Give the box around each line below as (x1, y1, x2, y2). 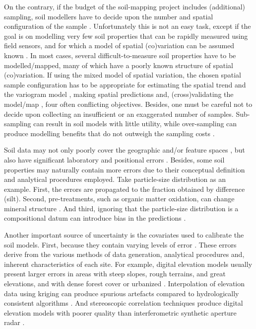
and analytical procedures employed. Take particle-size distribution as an (4, 174, 226, 184)
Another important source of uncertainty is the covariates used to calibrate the (4, 230, 244, 240)
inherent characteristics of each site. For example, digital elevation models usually (4, 258, 253, 269)
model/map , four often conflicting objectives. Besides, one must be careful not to (4, 98, 253, 109)
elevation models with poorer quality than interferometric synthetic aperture (4, 307, 237, 318)
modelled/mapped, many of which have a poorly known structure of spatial (4, 60, 233, 70)
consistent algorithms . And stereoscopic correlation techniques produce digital (4, 298, 243, 308)
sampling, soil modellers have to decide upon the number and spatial (4, 11, 213, 21)
